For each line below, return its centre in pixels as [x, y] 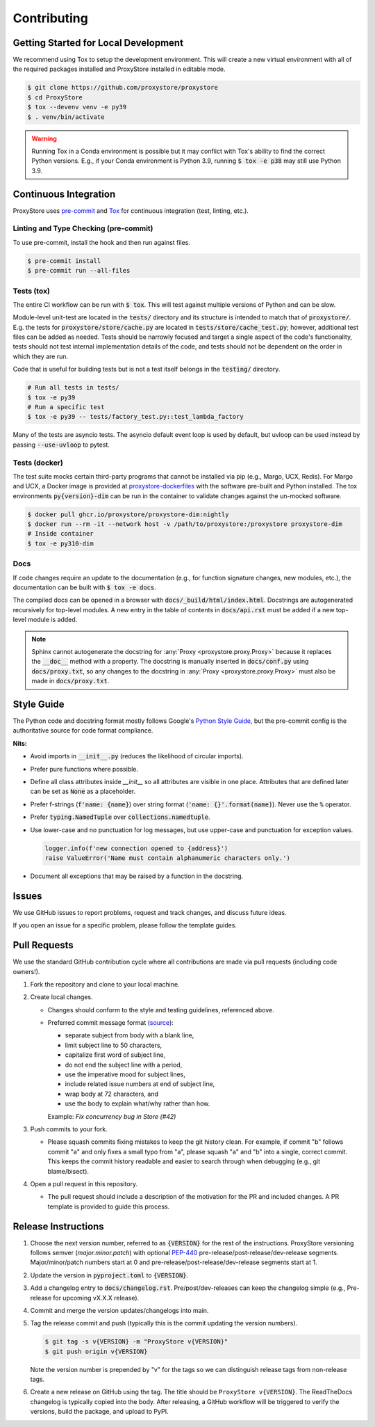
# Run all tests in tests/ [73, 388]
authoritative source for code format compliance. [83, 731]
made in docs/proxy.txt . [70, 681]
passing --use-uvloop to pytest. [61, 445]
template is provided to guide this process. [109, 1206]
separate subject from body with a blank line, [130, 1035]
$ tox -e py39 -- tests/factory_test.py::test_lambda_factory [135, 417]
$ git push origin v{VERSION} [96, 1351]
